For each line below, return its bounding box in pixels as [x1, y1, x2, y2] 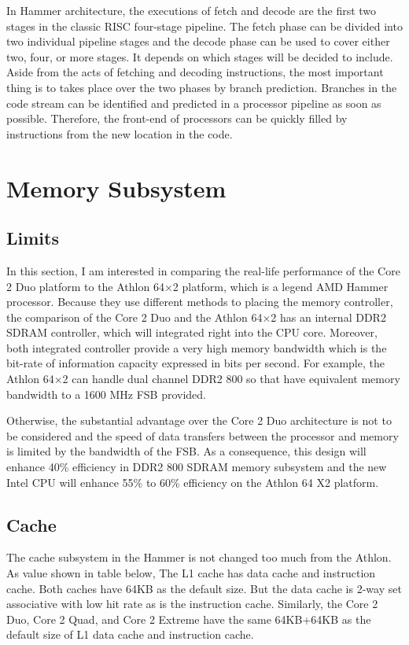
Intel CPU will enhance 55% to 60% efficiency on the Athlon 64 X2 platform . [6, 474, 379, 490]
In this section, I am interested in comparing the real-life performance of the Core [6, 262, 400, 278]
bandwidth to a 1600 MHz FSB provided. [6, 385, 207, 402]
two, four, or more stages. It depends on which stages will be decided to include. [6, 48, 393, 64]
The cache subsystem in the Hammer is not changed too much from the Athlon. [6, 549, 392, 566]
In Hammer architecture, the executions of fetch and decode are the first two [6, 2, 377, 18]
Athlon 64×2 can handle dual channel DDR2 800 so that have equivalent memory [6, 370, 400, 387]
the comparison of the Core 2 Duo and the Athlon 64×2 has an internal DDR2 [6, 308, 386, 325]
